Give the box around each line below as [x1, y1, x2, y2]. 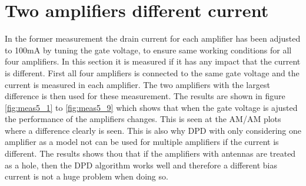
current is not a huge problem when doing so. [5, 170, 168, 182]
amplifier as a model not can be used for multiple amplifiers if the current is [5, 136, 279, 148]
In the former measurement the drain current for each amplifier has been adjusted [5, 32, 301, 45]
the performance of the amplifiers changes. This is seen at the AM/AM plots [5, 113, 281, 125]
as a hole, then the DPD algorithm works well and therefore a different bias [5, 158, 277, 171]
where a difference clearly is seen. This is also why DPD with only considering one [5, 124, 301, 136]
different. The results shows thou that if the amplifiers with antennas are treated [5, 147, 296, 160]
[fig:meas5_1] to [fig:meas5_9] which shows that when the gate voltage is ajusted [5, 101, 298, 113]
